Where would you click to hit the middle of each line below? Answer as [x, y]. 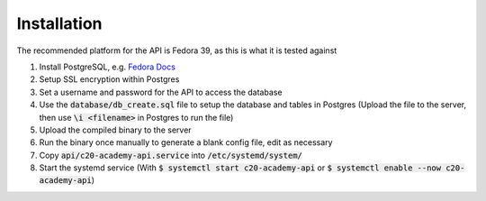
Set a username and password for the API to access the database [161, 92]
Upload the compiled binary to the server [116, 130]
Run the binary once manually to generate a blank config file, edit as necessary [186, 142]
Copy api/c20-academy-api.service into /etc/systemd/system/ [171, 155]
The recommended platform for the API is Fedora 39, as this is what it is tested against [177, 50]
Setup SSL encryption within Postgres [109, 79]
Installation [59, 23]
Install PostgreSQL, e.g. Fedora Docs [107, 67]
